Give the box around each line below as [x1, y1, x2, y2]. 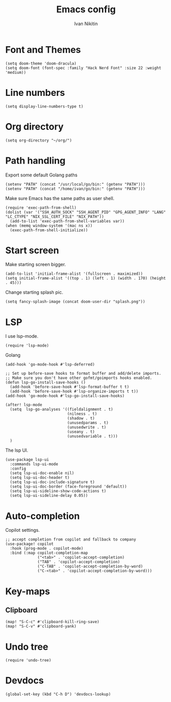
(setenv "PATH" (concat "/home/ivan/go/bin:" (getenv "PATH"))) [5, 186, 145, 191]
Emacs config [56, 4, 116, 15]
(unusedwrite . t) [67, 425, 106, 430]
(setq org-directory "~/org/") [5, 137, 72, 143]
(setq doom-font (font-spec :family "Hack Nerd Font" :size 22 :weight [5, 65, 161, 70]
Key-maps [5, 586, 50, 597]
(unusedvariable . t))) [67, 434, 118, 439]
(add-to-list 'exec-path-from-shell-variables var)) [10, 218, 125, 224]
